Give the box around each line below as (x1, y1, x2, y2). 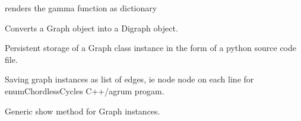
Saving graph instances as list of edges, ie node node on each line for (5, 73, 254, 85)
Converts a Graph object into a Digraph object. (5, 21, 178, 34)
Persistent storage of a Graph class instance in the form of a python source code (5, 42, 296, 54)
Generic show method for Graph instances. (5, 104, 160, 117)
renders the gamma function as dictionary (5, 2, 157, 14)
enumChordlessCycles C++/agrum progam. (5, 84, 164, 97)
